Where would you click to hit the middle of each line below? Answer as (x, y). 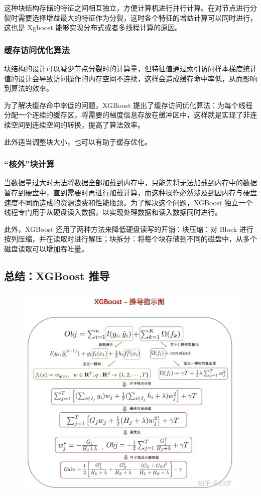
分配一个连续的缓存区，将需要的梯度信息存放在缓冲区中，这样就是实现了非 (127, 115)
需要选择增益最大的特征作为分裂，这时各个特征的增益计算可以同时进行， (137, 17)
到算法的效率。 (29, 88)
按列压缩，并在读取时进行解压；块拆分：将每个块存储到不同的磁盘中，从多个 (130, 239)
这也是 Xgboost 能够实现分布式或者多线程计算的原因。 (93, 27)
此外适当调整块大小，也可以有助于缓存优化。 (78, 141)
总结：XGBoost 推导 (57, 275)
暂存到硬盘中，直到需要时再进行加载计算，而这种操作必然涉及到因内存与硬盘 (130, 192)
